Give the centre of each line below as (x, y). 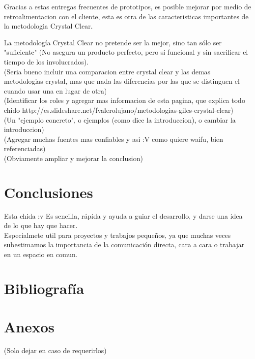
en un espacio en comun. (41, 254)
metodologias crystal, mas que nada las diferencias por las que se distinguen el (122, 81)
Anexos (29, 327)
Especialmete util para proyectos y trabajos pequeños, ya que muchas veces (117, 235)
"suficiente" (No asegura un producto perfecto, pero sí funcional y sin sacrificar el (126, 52)
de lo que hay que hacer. (41, 225)
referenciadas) (25, 148)
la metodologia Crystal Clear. (48, 26)
